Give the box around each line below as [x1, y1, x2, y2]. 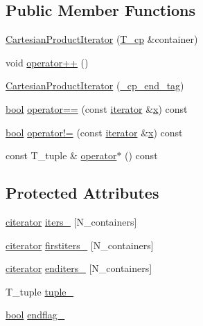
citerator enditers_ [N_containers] [6, 261, 152, 275]
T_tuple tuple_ [6, 284, 74, 298]
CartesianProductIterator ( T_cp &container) [6, 32, 198, 46]
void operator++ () [6, 55, 89, 69]
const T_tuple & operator [6, 148, 117, 163]
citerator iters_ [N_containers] [6, 214, 137, 228]
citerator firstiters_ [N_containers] [6, 237, 154, 252]
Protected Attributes [6, 182, 159, 203]
